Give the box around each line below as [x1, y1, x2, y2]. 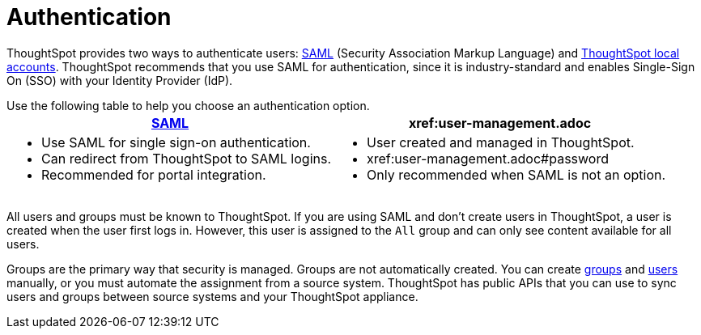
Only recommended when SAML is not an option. [367, 166, 666, 183]
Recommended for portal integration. [41, 166, 266, 183]
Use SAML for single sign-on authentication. [41, 134, 311, 151]
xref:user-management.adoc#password [367, 150, 609, 167]
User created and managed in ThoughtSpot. [367, 134, 635, 151]
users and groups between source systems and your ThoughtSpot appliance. [6, 289, 418, 303]
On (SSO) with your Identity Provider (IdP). [6, 73, 233, 87]
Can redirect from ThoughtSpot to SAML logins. [41, 150, 332, 167]
